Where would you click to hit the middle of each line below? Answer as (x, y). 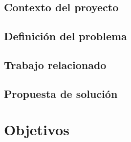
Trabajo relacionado (55, 64)
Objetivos (37, 130)
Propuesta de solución (61, 93)
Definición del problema (65, 36)
